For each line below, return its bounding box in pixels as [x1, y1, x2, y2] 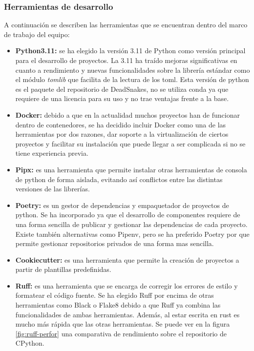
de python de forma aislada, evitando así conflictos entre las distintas [15, 174, 223, 184]
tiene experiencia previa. [15, 148, 88, 158]
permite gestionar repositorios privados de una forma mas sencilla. [15, 238, 214, 248]
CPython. [15, 338, 44, 348]
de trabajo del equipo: [4, 29, 70, 39]
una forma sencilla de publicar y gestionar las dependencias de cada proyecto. [15, 219, 248, 229]
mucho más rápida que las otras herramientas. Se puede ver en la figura [15, 319, 230, 329]
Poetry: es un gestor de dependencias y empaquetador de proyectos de [15, 200, 229, 210]
